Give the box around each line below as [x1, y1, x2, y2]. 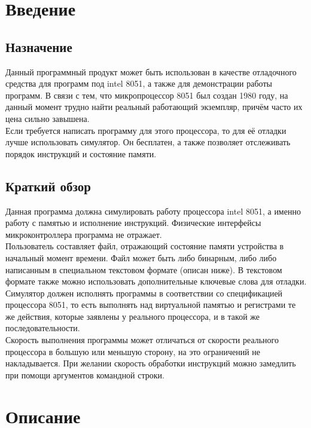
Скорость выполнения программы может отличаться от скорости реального [5, 334, 279, 346]
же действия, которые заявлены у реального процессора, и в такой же [5, 310, 260, 322]
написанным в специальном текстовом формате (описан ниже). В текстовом [5, 263, 282, 276]
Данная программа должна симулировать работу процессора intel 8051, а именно [5, 204, 301, 217]
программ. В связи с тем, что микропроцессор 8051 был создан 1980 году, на [5, 88, 288, 101]
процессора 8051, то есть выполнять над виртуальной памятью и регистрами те [5, 298, 296, 311]
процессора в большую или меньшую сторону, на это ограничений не [5, 345, 261, 357]
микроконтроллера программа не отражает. [5, 228, 162, 240]
